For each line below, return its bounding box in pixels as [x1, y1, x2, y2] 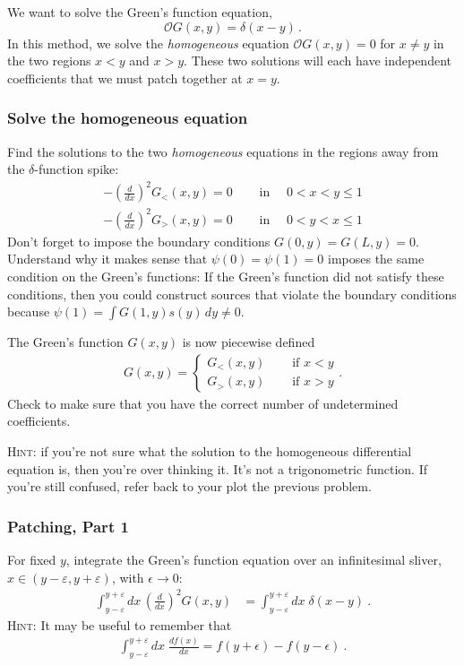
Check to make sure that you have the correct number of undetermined [7, 394, 399, 412]
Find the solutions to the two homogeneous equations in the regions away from [7, 142, 439, 160]
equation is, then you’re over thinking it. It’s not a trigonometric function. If [7, 459, 427, 478]
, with [111, 567, 144, 586]
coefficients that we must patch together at [7, 68, 243, 87]
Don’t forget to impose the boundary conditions [7, 231, 271, 250]
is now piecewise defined [182, 333, 315, 351]
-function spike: [34, 160, 119, 178]
